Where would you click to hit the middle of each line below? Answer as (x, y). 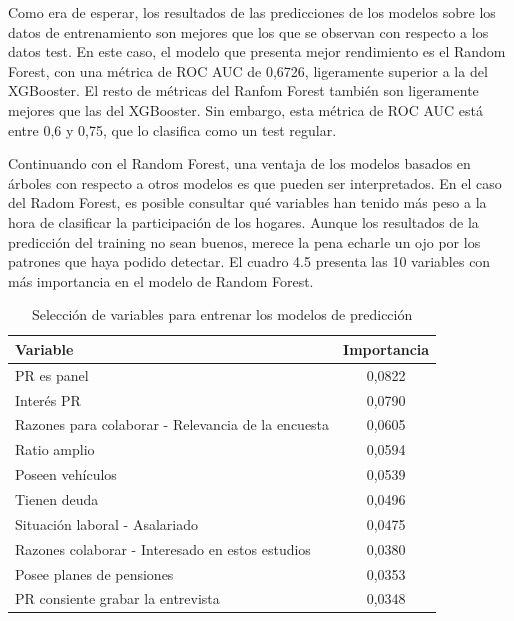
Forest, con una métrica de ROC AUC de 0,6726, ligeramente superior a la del (248, 70)
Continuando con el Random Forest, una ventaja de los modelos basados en (239, 163)
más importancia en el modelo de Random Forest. (161, 280)
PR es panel (52, 374)
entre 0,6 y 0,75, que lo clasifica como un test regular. (172, 129)
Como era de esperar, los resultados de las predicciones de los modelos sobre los (252, 12)
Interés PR (48, 399)
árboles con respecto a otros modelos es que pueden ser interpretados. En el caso (255, 182)
